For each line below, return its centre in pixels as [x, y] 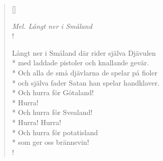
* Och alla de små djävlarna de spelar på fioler [85, 72]
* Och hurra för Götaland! [53, 92]
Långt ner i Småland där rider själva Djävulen [84, 52]
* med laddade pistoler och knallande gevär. [80, 63]
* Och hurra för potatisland [55, 132]
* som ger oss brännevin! [51, 142]
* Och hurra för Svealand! [52, 112]
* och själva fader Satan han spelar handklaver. [86, 82]
